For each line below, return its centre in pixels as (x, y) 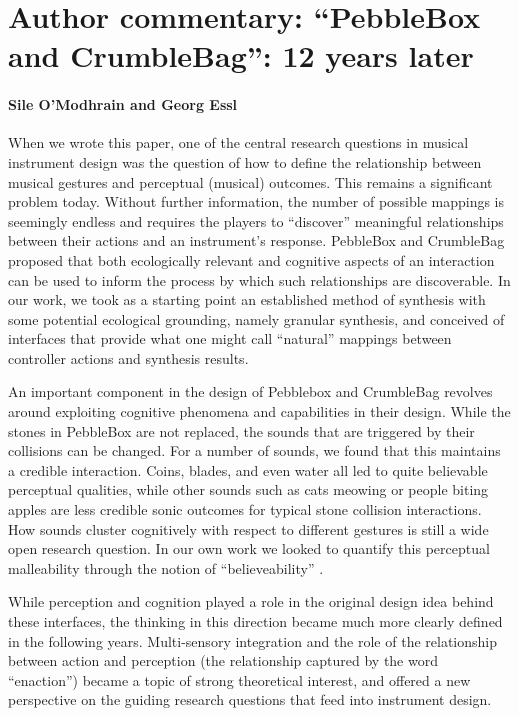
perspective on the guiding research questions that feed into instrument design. (250, 699)
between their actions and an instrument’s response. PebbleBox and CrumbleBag (256, 240)
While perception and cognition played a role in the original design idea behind (251, 601)
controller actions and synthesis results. (128, 357)
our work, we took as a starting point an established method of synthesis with (247, 299)
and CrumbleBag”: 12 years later (241, 55)
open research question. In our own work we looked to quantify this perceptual (249, 548)
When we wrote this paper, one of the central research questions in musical (238, 142)
